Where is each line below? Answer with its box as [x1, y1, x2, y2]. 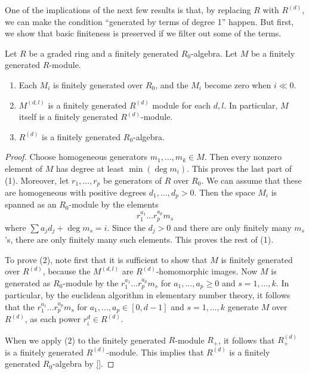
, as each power [24, 313, 81, 325]
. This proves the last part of [187, 162, 292, 174]
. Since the [107, 221, 146, 233]
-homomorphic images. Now [156, 265, 258, 277]
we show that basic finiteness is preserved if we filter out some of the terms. [5, 27, 282, 39]
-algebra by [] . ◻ [52, 357, 115, 370]
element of [5, 162, 42, 174]
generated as [5, 276, 51, 289]
